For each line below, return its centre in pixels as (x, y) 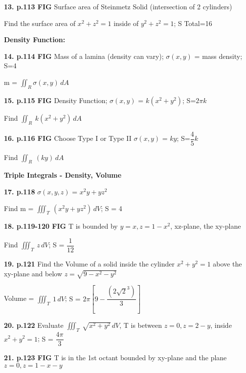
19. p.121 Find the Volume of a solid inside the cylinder (89, 264)
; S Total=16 (193, 23)
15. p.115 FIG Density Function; (56, 100)
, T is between (141, 325)
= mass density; (218, 56)
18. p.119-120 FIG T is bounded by (61, 226)
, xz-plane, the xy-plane (206, 226)
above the (227, 264)
